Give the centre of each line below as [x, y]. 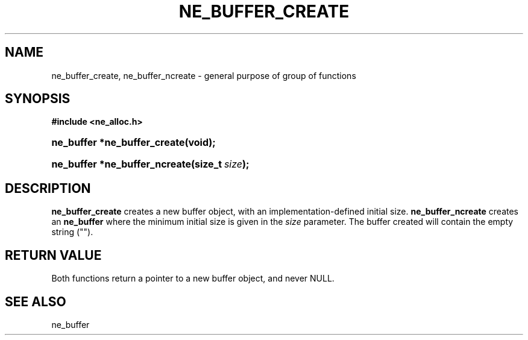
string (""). [72, 232]
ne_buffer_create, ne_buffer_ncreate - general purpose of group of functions [204, 75]
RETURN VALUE [53, 255]
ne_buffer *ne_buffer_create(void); [134, 143]
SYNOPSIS [38, 99]
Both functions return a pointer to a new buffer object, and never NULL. [193, 279]
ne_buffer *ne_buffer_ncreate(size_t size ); [150, 164]
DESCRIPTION [48, 188]
